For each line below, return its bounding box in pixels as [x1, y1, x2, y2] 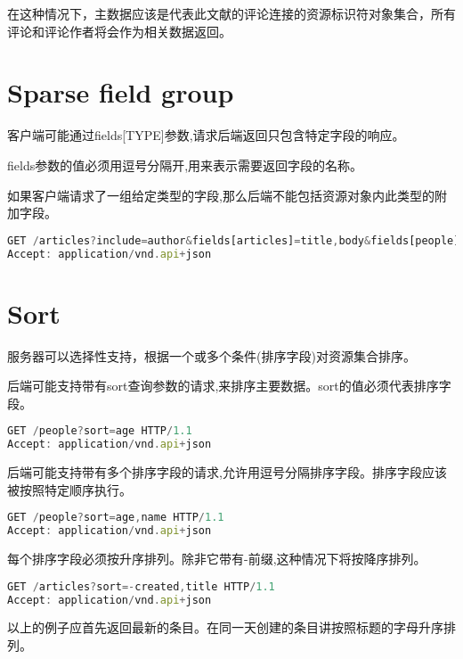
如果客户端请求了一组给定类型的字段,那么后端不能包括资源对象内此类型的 [7, 185, 435, 204]
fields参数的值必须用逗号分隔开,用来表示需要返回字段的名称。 [7, 155, 363, 174]
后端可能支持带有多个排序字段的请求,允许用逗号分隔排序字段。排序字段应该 [7, 463, 447, 482]
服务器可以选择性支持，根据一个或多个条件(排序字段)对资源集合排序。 [7, 346, 416, 365]
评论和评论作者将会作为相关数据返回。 [7, 21, 231, 40]
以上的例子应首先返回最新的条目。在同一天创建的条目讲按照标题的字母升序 [7, 618, 443, 637]
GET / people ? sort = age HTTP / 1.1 [7, 424, 192, 438]
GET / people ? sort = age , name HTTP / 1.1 [7, 511, 224, 524]
